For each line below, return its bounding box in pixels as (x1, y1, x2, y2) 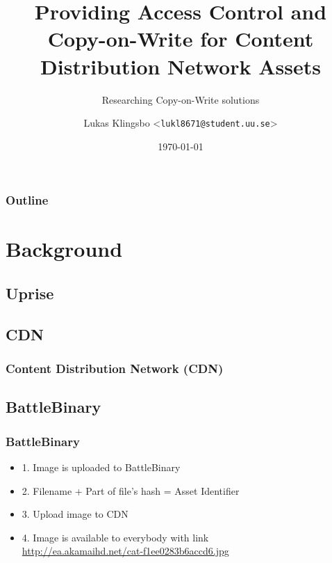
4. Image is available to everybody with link (22, 530, 209, 544)
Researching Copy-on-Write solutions (101, 92, 260, 106)
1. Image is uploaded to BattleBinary (22, 460, 181, 475)
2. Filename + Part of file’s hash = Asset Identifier (22, 483, 240, 498)
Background (6, 235, 123, 263)
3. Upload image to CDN (22, 507, 128, 521)
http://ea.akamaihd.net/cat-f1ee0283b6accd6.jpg (22, 544, 229, 558)
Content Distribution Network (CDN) (6, 360, 224, 377)
